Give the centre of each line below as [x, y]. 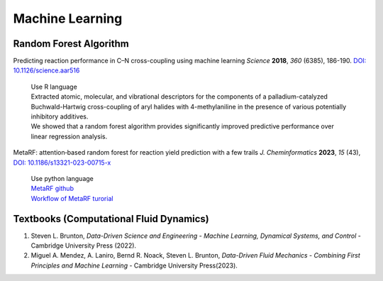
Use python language [62, 178]
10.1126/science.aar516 [46, 70]
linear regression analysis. [69, 136]
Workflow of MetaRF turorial [72, 198]
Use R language [54, 87]
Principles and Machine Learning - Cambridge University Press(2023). [134, 265]
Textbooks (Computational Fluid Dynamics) [111, 219]
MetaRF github [52, 189]
